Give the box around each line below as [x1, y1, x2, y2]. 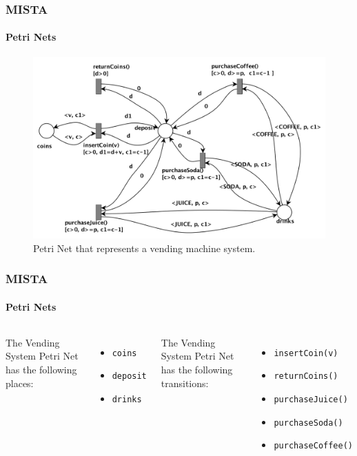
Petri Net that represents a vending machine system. [33, 240, 256, 255]
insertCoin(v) [274, 348, 338, 358]
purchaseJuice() [274, 395, 348, 405]
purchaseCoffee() [274, 441, 353, 451]
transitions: [161, 375, 209, 390]
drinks [112, 395, 142, 405]
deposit [112, 371, 147, 382]
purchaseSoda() [274, 417, 343, 428]
